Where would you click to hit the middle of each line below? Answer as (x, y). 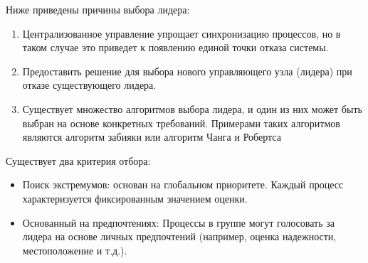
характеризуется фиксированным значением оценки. (135, 198)
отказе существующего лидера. (89, 85)
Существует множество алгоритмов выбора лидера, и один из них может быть (192, 108)
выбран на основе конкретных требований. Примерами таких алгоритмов (181, 123)
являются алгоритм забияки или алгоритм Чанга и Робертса (152, 137)
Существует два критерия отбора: (78, 160)
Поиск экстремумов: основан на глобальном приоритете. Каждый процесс (183, 184)
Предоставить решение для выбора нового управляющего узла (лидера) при (187, 71)
